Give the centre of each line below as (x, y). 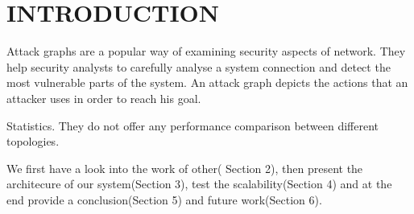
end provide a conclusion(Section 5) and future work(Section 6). (164, 199)
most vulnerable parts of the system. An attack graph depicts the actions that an (207, 82)
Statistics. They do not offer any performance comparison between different (193, 125)
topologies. (33, 141)
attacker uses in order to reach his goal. (104, 98)
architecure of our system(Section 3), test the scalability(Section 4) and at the (199, 184)
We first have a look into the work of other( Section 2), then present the (185, 168)
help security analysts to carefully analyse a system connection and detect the (199, 66)
